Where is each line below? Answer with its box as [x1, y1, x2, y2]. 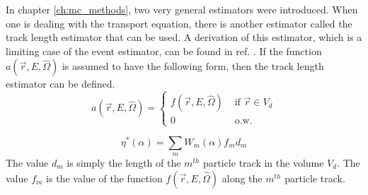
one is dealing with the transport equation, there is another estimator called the [6, 16, 352, 30]
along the [222, 170, 263, 185]
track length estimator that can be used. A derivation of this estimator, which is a [6, 30, 362, 45]
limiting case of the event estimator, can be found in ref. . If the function [6, 43, 322, 58]
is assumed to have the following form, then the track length [62, 59, 324, 73]
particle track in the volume [203, 155, 324, 170]
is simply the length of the [67, 155, 181, 170]
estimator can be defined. [6, 76, 115, 91]
